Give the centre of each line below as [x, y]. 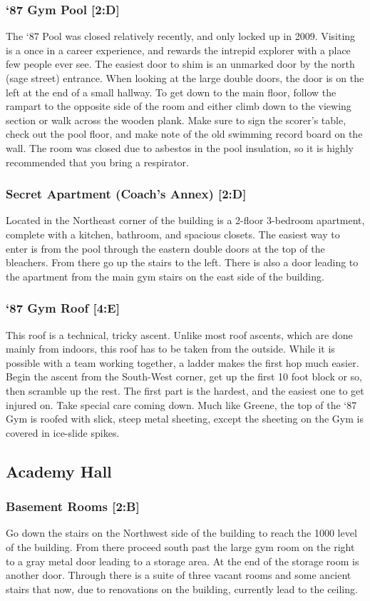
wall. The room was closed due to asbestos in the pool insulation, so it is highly [180, 147]
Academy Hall [59, 471]
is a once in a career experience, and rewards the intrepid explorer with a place [178, 50]
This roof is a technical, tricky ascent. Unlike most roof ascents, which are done [179, 334]
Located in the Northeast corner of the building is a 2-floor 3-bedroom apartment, [185, 220]
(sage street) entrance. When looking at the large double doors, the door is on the [185, 78]
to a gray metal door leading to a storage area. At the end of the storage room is [183, 561]
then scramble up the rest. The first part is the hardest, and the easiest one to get [185, 390]
